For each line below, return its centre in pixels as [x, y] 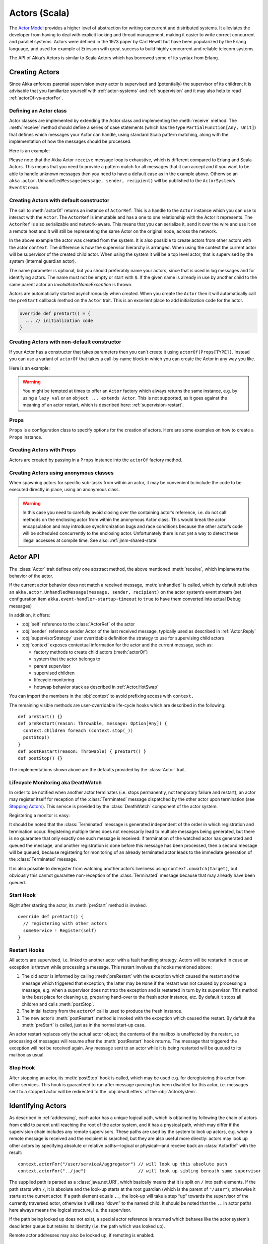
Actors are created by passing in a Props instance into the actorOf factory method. [96, 460]
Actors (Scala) [39, 13]
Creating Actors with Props [43, 450]
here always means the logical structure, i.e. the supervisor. [70, 1210]
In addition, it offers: [30, 615]
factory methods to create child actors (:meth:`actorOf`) [91, 652]
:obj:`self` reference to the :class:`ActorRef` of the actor [78, 624]
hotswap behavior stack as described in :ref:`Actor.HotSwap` [96, 687]
